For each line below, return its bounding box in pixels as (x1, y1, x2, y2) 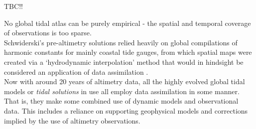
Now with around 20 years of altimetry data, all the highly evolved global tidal (4, 76, 245, 87)
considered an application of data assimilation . (4, 66, 148, 77)
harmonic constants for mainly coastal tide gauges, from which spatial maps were (4, 47, 252, 57)
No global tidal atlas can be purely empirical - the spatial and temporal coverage (4, 17, 251, 28)
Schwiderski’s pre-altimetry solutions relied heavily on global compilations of (4, 37, 238, 47)
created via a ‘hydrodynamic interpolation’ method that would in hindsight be (4, 56, 244, 67)
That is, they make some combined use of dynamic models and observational (4, 96, 239, 106)
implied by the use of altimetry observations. (4, 115, 140, 126)
